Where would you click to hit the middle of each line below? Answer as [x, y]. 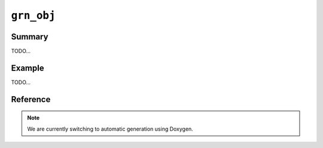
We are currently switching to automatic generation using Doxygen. [110, 129]
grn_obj [33, 16]
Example [28, 68]
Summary [30, 37]
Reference [31, 99]
